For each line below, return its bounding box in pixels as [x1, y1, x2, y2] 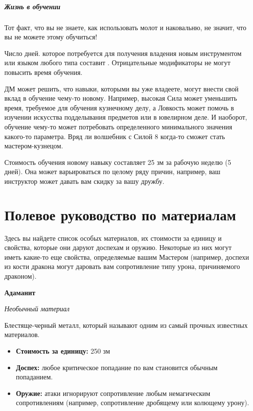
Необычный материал [4, 304, 70, 314]
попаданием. [16, 372, 53, 382]
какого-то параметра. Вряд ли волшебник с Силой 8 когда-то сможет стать [4, 131, 225, 141]
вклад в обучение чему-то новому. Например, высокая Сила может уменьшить [4, 93, 237, 103]
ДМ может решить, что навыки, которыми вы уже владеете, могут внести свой [4, 83, 239, 93]
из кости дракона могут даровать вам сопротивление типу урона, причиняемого [4, 261, 240, 271]
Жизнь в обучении [4, 1, 61, 11]
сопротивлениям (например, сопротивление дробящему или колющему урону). [16, 397, 249, 408]
